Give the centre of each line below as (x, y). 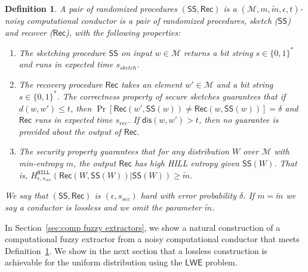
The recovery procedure (61, 84)
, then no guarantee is (238, 120)
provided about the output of (70, 131)
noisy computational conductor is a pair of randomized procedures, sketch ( (141, 20)
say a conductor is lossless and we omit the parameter (103, 207)
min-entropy (41, 163)
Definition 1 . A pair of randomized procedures (91, 8)
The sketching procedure (62, 52)
